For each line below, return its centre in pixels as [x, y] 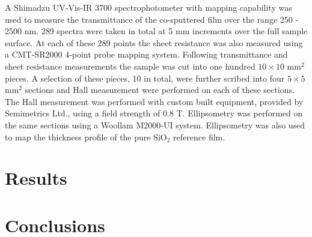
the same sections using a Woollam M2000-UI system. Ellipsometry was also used [155, 124]
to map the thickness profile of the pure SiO [86, 136]
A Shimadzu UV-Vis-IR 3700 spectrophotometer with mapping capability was [148, 7]
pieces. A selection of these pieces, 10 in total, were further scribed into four [145, 78]
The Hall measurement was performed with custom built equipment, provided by [154, 101]
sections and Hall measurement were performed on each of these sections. [160, 90]
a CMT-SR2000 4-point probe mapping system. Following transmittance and [146, 54]
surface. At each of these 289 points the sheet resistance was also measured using [154, 42]
